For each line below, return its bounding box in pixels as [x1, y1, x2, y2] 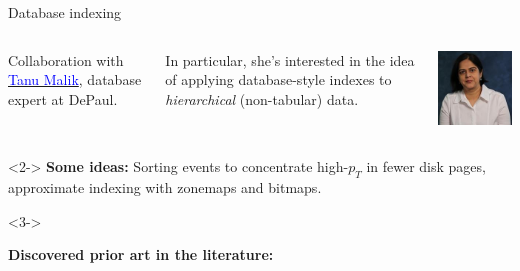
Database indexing [8, 2, 122, 22]
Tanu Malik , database [8, 69, 142, 90]
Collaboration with [8, 49, 124, 70]
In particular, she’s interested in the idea [165, 49, 415, 70]
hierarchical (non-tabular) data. [165, 88, 359, 109]
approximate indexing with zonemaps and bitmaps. [8, 177, 322, 198]
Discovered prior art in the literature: [8, 244, 274, 265]
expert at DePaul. [8, 88, 118, 109]
